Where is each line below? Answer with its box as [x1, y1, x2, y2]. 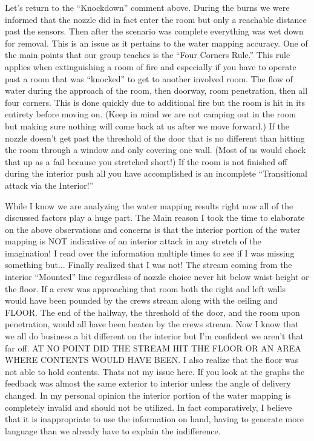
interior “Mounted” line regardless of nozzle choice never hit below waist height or [5, 270, 309, 283]
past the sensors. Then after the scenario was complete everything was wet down [5, 25, 304, 38]
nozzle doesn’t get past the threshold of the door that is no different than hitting [5, 131, 305, 144]
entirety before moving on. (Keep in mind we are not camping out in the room [5, 108, 296, 120]
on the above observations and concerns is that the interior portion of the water [5, 223, 301, 235]
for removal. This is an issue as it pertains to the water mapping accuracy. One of [5, 36, 308, 49]
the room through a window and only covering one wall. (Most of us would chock [5, 143, 306, 156]
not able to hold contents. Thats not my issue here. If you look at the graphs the [5, 365, 305, 377]
